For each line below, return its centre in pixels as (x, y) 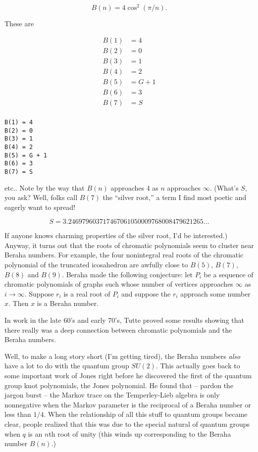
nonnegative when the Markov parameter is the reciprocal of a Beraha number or (128, 404)
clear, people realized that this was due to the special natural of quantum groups (127, 424)
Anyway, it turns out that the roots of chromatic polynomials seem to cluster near (129, 245)
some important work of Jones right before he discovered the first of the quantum (128, 376)
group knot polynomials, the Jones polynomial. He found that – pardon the (119, 385)
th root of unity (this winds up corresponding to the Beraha (140, 433)
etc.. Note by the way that (45, 187)
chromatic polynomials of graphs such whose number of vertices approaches (119, 284)
